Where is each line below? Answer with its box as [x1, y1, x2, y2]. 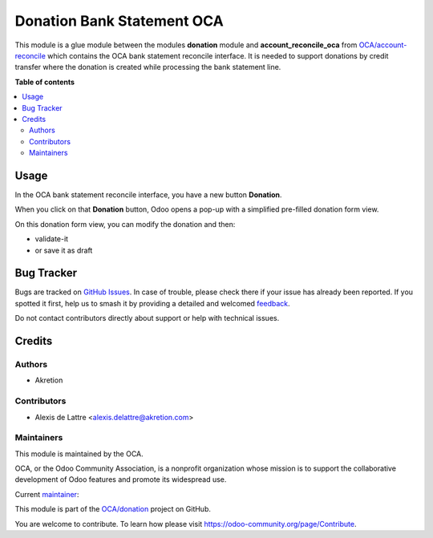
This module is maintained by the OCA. [14, 449, 144, 459]
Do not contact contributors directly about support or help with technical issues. [14, 313, 280, 323]
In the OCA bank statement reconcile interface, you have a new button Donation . [14, 189, 282, 200]
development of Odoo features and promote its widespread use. [14, 475, 227, 484]
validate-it [34, 234, 68, 244]
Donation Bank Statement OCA [14, 12, 224, 30]
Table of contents [14, 77, 75, 87]
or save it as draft [34, 245, 93, 255]
